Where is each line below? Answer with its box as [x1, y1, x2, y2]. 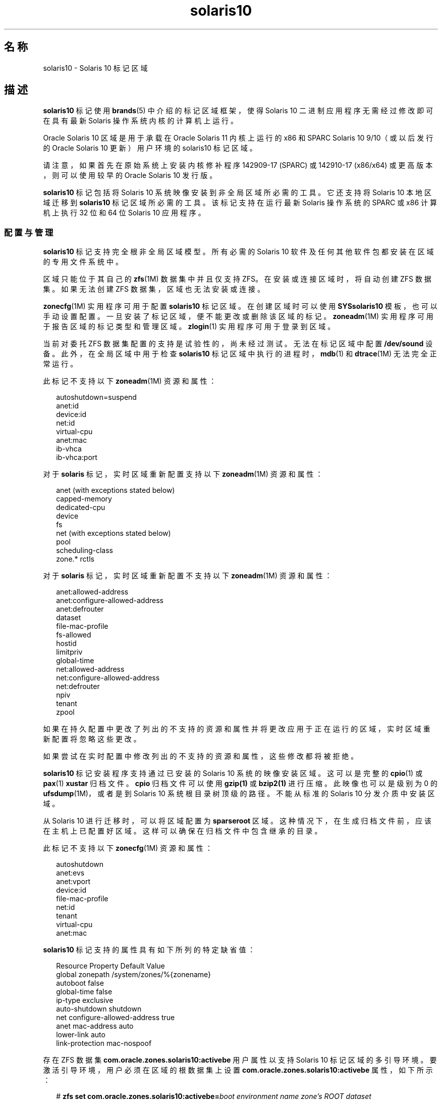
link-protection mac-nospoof [56, 1039, 152, 1048]
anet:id [56, 401, 79, 410]
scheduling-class [56, 546, 113, 555]
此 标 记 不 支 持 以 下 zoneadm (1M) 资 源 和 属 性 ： [43, 377, 216, 386]
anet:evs [56, 868, 85, 878]
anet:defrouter [56, 605, 104, 614]
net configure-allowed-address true [56, 1013, 175, 1022]
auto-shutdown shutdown [56, 1004, 142, 1014]
